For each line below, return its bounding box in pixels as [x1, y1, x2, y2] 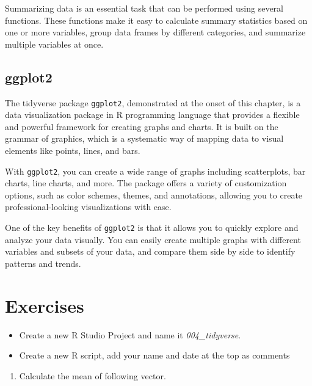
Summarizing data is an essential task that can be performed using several [5, 2, 283, 14]
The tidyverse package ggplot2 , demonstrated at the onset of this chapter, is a [5, 96, 301, 109]
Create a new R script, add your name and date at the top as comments [19, 349, 290, 362]
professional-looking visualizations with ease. [5, 200, 172, 213]
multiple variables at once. [5, 37, 104, 50]
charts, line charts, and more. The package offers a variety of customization [5, 177, 287, 189]
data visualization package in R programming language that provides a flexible [5, 108, 300, 121]
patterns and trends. [5, 257, 81, 269]
